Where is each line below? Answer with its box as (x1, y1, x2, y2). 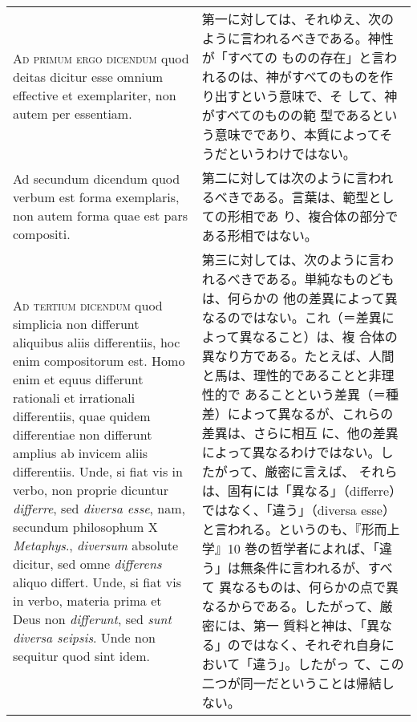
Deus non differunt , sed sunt (13, 610, 172, 628)
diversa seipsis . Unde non (13, 628, 156, 647)
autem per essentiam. (13, 104, 132, 123)
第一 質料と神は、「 (253, 616, 367, 635)
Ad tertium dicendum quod (13, 296, 163, 314)
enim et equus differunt (13, 370, 144, 388)
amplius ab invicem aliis (13, 444, 148, 462)
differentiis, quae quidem (13, 407, 151, 425)
